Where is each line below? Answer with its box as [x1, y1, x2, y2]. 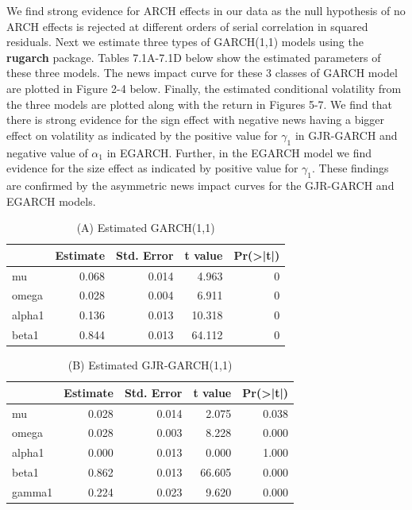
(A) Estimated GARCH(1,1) [76, 219, 215, 236]
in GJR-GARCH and [295, 126, 398, 143]
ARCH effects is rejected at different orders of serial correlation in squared [6, 17, 368, 34]
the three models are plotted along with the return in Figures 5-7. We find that [6, 95, 392, 112]
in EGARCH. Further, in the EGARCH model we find [106, 144, 372, 160]
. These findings [312, 160, 389, 176]
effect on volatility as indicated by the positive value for [6, 126, 278, 143]
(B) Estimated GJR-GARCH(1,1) [67, 357, 233, 373]
